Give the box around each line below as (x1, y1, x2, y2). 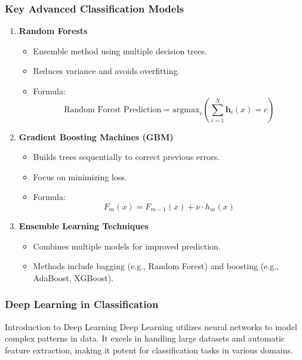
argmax (172, 105, 200, 114)
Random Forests (19, 24, 88, 37)
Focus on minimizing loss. (33, 170, 127, 183)
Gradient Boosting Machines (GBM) (19, 130, 174, 143)
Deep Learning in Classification (5, 297, 159, 312)
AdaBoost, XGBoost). (33, 271, 114, 284)
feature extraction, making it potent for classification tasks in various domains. (5, 343, 293, 356)
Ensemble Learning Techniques (19, 219, 149, 232)
